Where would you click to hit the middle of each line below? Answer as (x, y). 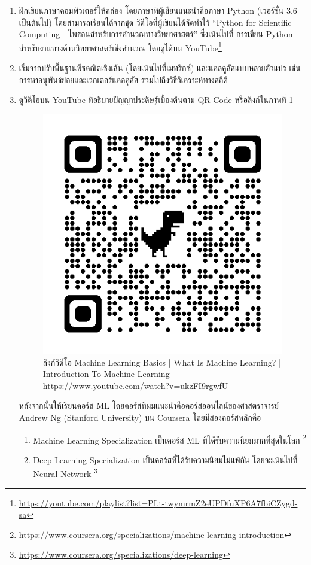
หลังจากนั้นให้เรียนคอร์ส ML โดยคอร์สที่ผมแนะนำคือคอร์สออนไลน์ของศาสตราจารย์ (149, 405)
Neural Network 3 (65, 473)
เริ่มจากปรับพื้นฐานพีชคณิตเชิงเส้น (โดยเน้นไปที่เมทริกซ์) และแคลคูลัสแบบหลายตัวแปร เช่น (160, 68)
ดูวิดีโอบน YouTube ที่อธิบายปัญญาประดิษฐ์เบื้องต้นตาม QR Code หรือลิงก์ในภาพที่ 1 (156, 100)
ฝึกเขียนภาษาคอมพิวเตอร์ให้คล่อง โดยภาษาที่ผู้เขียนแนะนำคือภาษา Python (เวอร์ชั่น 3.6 (158, 10)
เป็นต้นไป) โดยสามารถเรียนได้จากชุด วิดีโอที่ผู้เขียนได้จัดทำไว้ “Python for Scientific (155, 22)
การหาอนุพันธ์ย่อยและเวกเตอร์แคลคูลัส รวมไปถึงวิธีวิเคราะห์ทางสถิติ (123, 79)
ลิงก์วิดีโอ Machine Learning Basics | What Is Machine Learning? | (162, 362)
